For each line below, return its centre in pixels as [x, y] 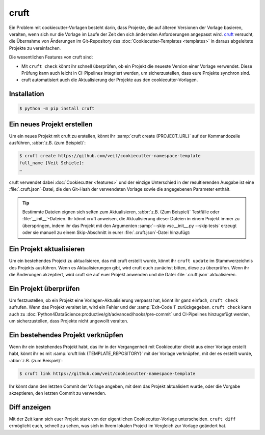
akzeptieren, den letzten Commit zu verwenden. [58, 393]
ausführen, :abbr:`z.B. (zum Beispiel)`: [47, 143]
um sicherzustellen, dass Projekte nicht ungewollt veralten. [69, 321]
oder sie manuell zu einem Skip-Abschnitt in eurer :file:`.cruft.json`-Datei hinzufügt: [106, 232]
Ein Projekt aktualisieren [47, 249]
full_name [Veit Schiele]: [52, 163]
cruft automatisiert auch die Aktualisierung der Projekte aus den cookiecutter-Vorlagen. [110, 80]
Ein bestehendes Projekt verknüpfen [66, 335]
